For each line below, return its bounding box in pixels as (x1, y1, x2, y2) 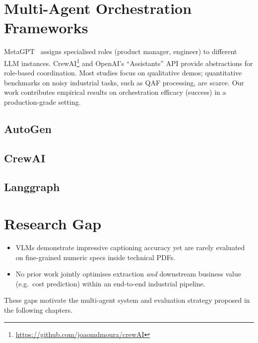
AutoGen (4, 121, 52, 136)
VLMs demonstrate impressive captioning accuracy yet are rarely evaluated (15, 242, 245, 252)
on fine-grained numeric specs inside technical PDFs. (15, 252, 176, 262)
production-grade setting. (4, 96, 81, 107)
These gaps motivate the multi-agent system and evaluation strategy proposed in (4, 295, 250, 305)
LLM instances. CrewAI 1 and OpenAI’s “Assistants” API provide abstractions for (4, 56, 253, 68)
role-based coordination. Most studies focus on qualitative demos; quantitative (4, 68, 242, 78)
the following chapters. (4, 304, 73, 315)
